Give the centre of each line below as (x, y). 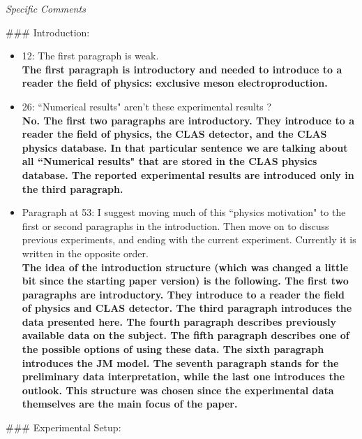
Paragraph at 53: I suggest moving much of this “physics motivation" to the (184, 212)
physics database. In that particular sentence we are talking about (185, 147)
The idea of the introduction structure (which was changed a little (185, 267)
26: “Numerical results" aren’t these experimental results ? (147, 106)
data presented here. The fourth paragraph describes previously (179, 321)
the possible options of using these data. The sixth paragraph (173, 349)
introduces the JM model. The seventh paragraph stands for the (180, 362)
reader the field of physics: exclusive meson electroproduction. (175, 83)
